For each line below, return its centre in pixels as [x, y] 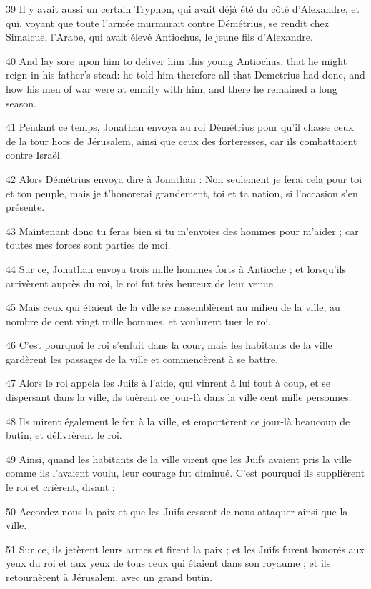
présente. [25, 207]
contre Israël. [34, 155]
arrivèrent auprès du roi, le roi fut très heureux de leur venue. [141, 283]
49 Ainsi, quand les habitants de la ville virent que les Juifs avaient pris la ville [179, 459]
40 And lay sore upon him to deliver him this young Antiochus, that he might [177, 60]
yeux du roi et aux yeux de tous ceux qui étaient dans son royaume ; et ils [168, 563]
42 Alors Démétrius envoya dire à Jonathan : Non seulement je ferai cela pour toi [184, 178]
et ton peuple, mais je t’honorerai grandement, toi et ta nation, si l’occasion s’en [182, 193]
